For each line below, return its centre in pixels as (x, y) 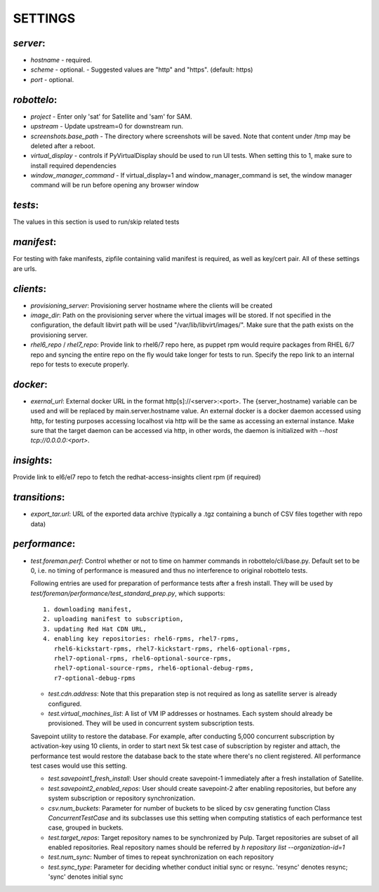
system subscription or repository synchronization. (122, 798)
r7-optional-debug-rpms (95, 678)
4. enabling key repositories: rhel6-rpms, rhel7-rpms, (141, 639)
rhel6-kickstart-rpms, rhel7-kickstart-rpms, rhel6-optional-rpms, (172, 648)
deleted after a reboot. (63, 146)
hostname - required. (61, 60)
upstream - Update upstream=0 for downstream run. (107, 126)
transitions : (39, 497)
